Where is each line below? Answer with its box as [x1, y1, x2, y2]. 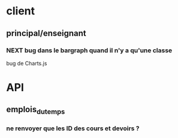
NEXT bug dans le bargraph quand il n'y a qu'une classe [6, 46, 173, 55]
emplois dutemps [6, 104, 65, 116]
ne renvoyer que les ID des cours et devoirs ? [6, 124, 140, 133]
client [6, 4, 35, 18]
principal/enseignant [6, 28, 87, 38]
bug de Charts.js [6, 59, 47, 67]
